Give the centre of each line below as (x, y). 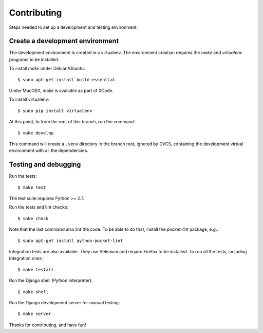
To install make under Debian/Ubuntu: (47, 69)
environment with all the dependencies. (49, 150)
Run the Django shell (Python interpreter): (51, 280)
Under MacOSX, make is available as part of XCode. (61, 91)
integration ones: (26, 259)
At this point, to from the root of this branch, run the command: (72, 122)
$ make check (33, 218)
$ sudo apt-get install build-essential (66, 80)
